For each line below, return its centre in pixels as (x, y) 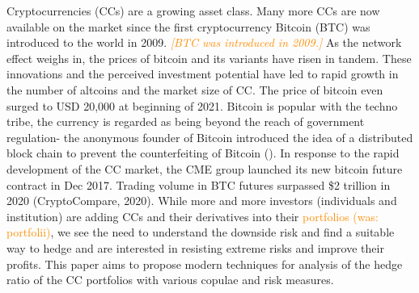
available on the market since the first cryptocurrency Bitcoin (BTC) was (188, 26)
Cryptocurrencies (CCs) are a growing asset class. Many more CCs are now (193, 10)
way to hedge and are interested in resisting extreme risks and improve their (195, 247)
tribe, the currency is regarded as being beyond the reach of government (186, 121)
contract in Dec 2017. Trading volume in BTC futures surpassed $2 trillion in (199, 184)
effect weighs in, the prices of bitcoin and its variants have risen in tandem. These (209, 58)
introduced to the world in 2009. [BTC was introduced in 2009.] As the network (204, 42)
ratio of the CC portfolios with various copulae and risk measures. (170, 280)
